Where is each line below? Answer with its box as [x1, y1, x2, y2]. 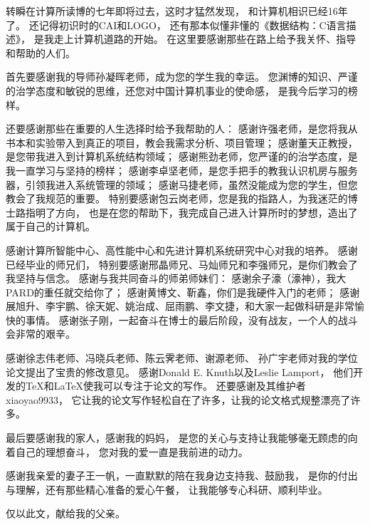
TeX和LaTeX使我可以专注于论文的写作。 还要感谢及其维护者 [25, 378, 306, 393]
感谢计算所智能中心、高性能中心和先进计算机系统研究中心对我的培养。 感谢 [6, 242, 358, 257]
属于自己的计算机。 [6, 219, 95, 234]
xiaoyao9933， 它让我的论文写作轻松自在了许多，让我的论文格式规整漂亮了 [6, 392, 351, 407]
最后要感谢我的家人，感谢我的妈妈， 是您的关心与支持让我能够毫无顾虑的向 [6, 430, 358, 445]
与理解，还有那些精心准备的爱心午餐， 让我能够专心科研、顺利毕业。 [6, 482, 328, 497]
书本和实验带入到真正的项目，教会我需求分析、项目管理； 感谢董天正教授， [6, 135, 358, 150]
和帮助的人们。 [6, 45, 75, 60]
